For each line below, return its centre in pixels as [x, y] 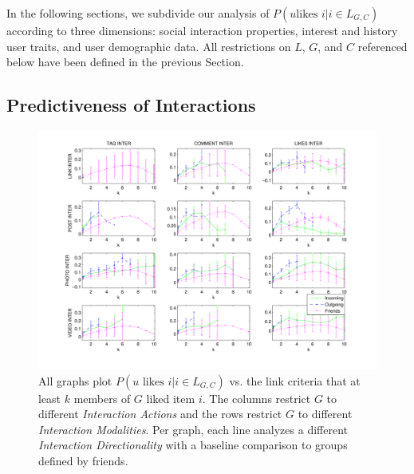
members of [102, 398]
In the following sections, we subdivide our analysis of [138, 13]
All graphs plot [75, 380]
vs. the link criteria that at [295, 380]
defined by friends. [83, 460]
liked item [171, 398]
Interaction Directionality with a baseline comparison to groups [193, 445]
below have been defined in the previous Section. [125, 62]
